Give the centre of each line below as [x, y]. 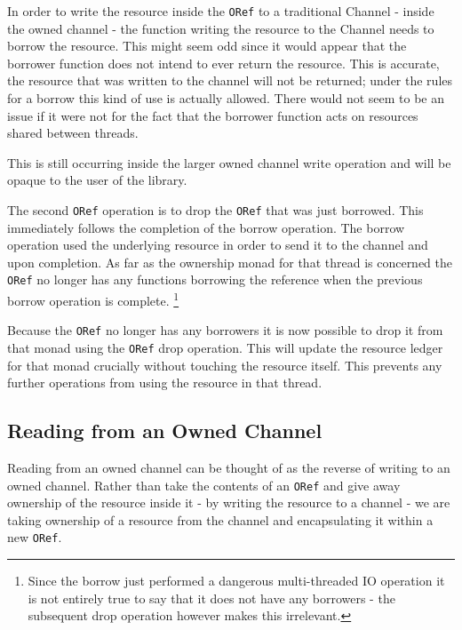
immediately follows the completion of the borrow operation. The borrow [206, 227]
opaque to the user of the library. [97, 180]
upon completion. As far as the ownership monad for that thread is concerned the [230, 262]
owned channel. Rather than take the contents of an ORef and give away [204, 485]
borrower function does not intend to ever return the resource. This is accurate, [223, 63]
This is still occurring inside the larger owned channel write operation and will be [229, 162]
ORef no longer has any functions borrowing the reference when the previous [215, 279]
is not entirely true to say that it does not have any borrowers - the [211, 598]
